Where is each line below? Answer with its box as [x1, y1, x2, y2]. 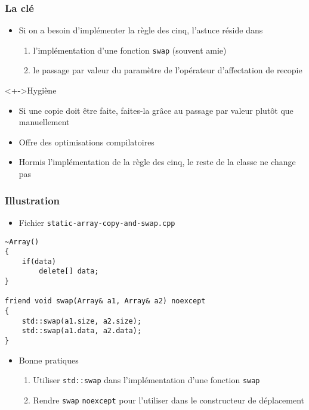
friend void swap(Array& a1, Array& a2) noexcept [5, 297, 206, 306]
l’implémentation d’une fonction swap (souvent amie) [33, 44, 227, 56]
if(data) [21, 257, 56, 266]
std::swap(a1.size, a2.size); [21, 316, 142, 325]
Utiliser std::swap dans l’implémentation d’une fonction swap [33, 374, 260, 386]
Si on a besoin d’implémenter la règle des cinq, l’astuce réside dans [18, 24, 263, 36]
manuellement [18, 116, 70, 128]
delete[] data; [39, 267, 99, 276]
